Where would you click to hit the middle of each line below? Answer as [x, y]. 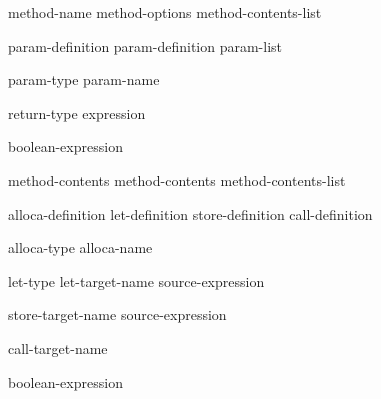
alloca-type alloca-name [80, 247]
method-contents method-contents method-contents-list [177, 179]
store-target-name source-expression [117, 314]
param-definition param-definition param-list [145, 45]
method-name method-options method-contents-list [165, 12]
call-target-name [58, 347]
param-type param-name [84, 79]
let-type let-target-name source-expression [136, 280]
